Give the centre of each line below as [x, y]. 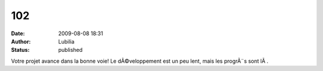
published [71, 50]
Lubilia [66, 41]
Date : [18, 33]
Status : [20, 50]
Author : [21, 41]
